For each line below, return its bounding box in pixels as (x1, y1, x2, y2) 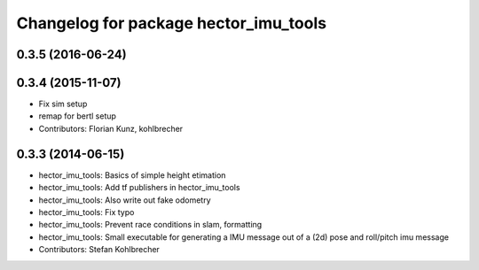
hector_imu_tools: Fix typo (38, 206, 135, 217)
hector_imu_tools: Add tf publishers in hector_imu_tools (38, 182, 240, 193)
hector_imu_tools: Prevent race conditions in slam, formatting (38, 220, 263, 230)
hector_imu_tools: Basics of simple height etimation (38, 169, 226, 181)
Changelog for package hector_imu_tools (16, 13, 327, 33)
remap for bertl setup (38, 111, 117, 121)
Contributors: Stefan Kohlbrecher (38, 244, 160, 255)
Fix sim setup (38, 98, 88, 110)
